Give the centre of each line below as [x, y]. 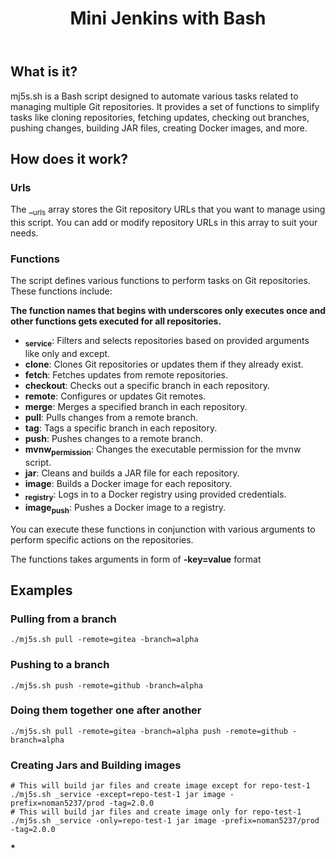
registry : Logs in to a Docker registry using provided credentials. [155, 495]
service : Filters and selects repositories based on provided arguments [167, 342]
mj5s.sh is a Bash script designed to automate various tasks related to [154, 96]
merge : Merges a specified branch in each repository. [136, 407]
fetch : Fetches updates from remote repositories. [126, 375]
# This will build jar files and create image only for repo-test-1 [156, 812]
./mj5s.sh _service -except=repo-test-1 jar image [118, 795]
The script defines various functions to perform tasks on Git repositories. [160, 281]
